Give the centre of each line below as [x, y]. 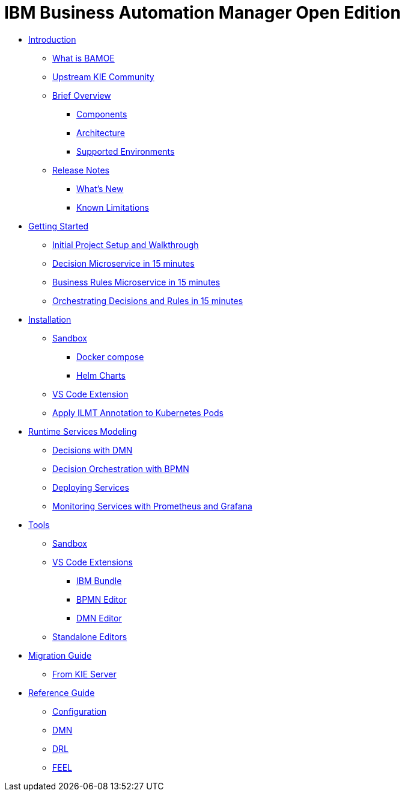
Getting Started [59, 226]
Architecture [101, 132]
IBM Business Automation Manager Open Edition [202, 13]
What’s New [100, 188]
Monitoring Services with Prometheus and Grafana [152, 506]
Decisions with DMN [93, 450]
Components [102, 114]
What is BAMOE [84, 58]
